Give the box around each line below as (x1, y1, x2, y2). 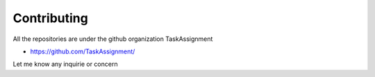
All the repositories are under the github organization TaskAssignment (12, 35, 213, 43)
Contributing (12, 10, 88, 26)
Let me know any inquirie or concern (12, 60, 118, 69)
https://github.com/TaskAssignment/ (30, 47, 135, 55)
